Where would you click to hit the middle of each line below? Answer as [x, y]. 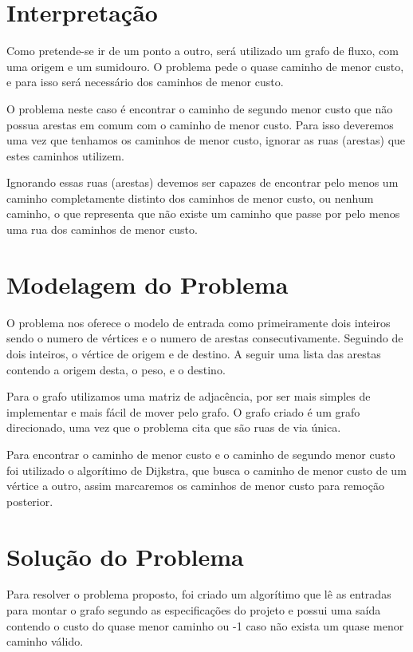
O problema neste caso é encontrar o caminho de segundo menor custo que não [200, 108]
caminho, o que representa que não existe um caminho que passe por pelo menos [203, 213]
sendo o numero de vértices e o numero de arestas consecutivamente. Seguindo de [205, 338]
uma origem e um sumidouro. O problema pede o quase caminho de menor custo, [205, 66]
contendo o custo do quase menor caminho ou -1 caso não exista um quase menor [205, 625]
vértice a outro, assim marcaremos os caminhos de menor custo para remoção [195, 486]
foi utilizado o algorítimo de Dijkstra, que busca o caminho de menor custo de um [206, 470]
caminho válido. [45, 641]
